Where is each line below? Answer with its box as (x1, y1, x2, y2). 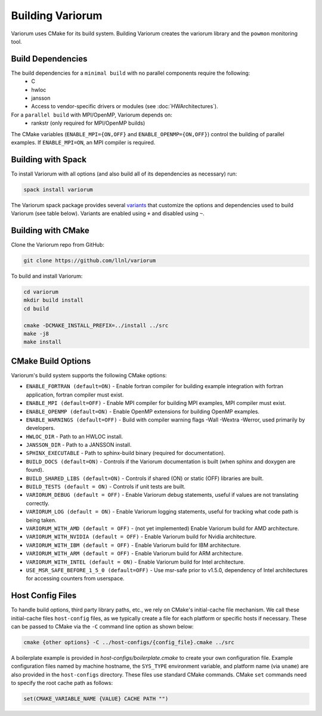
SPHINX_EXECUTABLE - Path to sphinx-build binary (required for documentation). (26, 450, 226, 457)
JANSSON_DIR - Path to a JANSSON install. (26, 441, 132, 448)
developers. (26, 425, 55, 432)
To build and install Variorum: (11, 272, 83, 280)
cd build (23, 305, 49, 312)
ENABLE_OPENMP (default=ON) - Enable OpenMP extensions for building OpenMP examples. (26, 408, 259, 415)
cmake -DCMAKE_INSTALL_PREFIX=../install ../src (23, 322, 169, 328)
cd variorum (23, 288, 59, 296)
